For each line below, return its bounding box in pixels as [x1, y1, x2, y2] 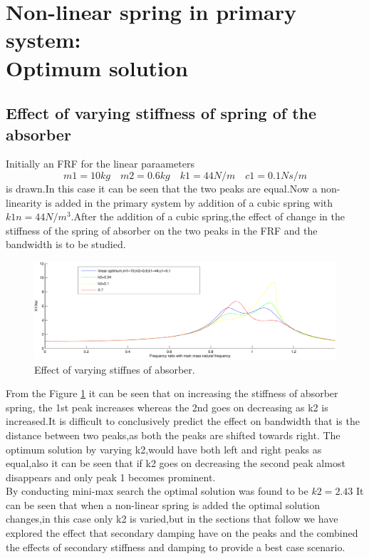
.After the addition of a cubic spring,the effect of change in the [71, 209, 345, 224]
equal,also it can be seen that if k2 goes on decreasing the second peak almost [6, 456, 345, 471]
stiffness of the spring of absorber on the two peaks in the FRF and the [6, 222, 318, 237]
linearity [6, 195, 42, 210]
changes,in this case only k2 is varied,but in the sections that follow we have [6, 511, 338, 526]
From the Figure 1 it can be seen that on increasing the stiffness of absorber [6, 386, 338, 401]
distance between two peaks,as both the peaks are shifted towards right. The [6, 427, 341, 442]
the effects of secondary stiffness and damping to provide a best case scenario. [6, 539, 345, 554]
